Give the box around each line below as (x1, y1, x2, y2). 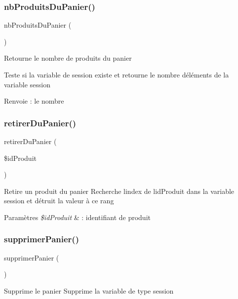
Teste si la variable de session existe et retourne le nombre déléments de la (4, 70, 229, 79)
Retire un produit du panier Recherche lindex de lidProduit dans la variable (4, 186, 235, 196)
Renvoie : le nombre (4, 96, 64, 106)
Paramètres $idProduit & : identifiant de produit (4, 212, 151, 222)
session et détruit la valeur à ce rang (4, 195, 114, 206)
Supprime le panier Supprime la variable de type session (4, 285, 174, 296)
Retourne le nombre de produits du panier (4, 53, 132, 63)
